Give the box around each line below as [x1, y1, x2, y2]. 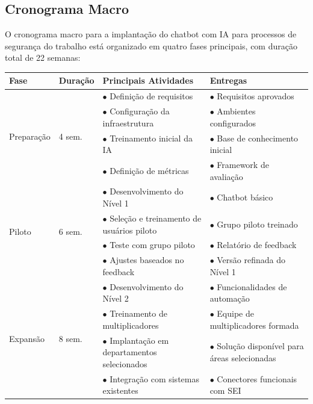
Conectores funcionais [217, 372, 297, 385]
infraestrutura [102, 116, 154, 129]
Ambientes [217, 105, 256, 117]
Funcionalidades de [217, 280, 287, 293]
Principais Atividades [102, 74, 194, 87]
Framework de [217, 158, 269, 171]
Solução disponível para [217, 340, 304, 352]
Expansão [9, 332, 45, 344]
